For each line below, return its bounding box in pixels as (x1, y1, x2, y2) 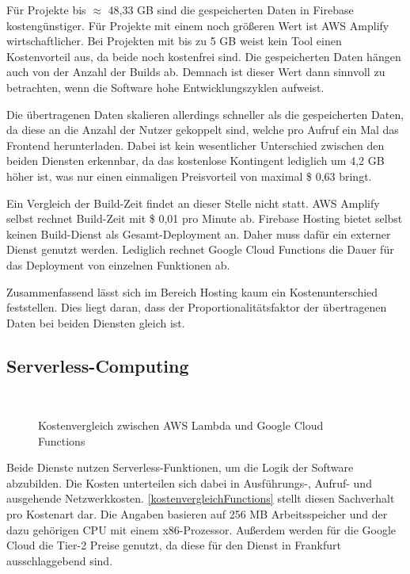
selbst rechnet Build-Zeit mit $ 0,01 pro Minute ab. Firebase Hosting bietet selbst (6, 210, 403, 227)
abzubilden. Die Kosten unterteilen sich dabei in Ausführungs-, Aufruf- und (6, 474, 372, 491)
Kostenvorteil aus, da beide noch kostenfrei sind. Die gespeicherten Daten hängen (6, 48, 401, 64)
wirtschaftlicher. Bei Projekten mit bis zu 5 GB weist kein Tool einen (6, 33, 342, 49)
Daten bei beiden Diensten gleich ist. (6, 314, 185, 331)
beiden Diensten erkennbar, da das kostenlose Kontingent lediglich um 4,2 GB (6, 152, 385, 169)
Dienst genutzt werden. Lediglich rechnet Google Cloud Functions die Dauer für (6, 241, 394, 258)
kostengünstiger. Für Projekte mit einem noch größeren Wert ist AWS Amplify (6, 17, 389, 33)
